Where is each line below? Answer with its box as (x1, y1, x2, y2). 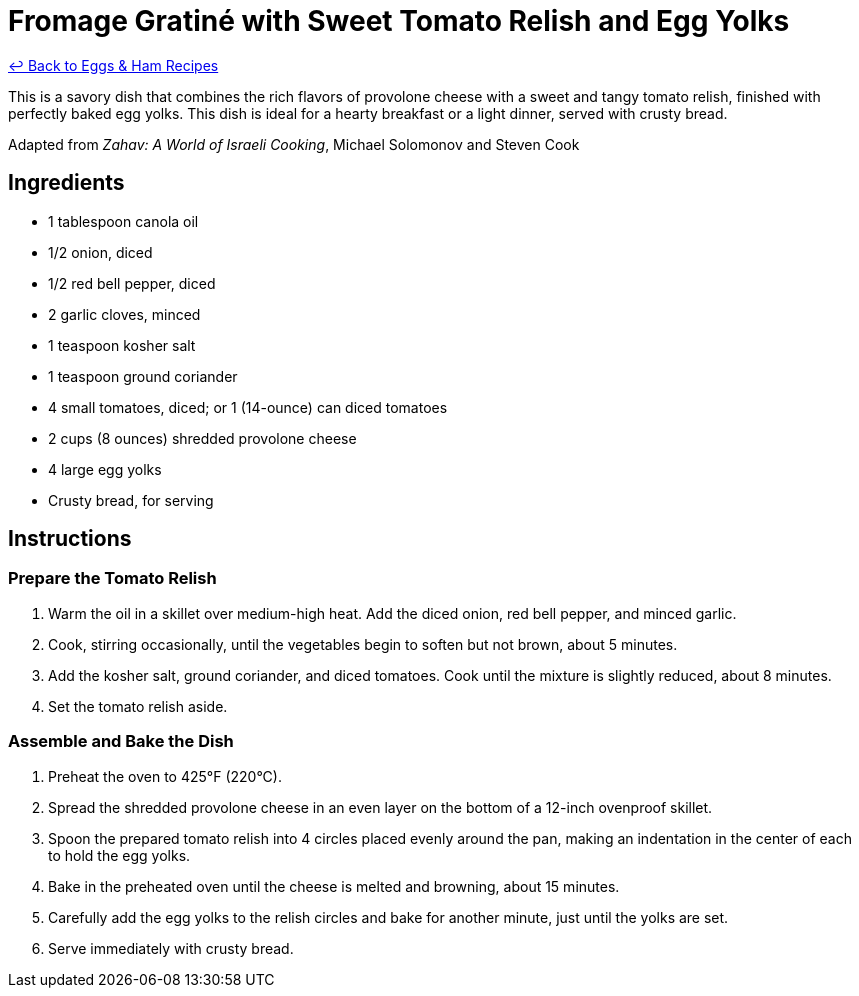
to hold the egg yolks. (48, 846, 191, 864)
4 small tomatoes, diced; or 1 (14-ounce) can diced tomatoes (48, 398, 448, 416)
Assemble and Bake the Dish (8, 731, 234, 752)
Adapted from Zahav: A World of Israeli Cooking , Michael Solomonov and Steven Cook (8, 135, 580, 153)
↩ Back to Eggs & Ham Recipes (8, 56, 219, 74)
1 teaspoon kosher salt (48, 336, 196, 354)
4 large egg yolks (48, 460, 162, 478)
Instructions (8, 526, 132, 552)
